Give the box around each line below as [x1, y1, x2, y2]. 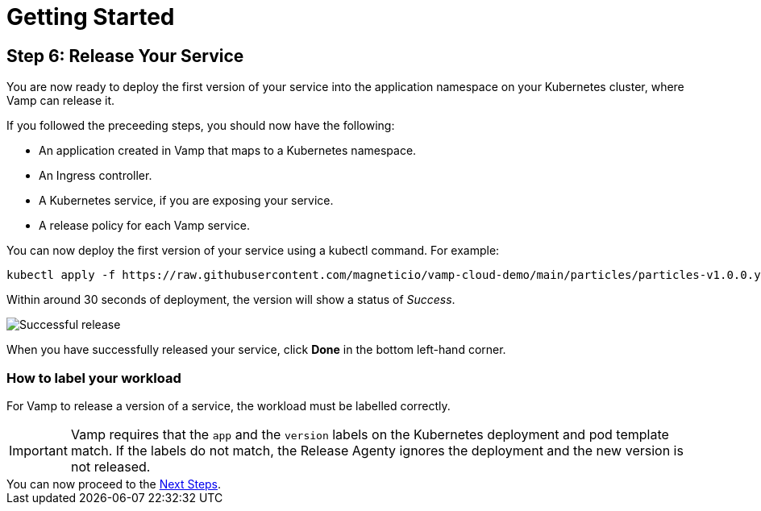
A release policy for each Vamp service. [39, 218, 250, 233]
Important [9, 442, 68, 459]
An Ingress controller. [39, 168, 152, 183]
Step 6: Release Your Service [6, 45, 244, 66]
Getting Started [6, 3, 175, 31]
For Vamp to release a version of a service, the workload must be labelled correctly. [6, 398, 451, 413]
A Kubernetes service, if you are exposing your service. [39, 193, 334, 208]
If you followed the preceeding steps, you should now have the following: [6, 118, 395, 133]
